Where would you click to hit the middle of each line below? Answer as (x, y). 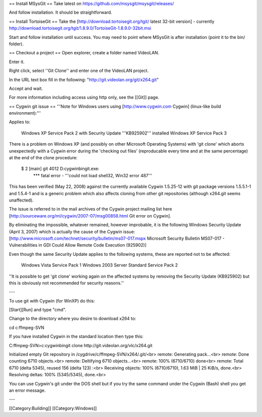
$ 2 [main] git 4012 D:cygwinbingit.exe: (60, 169)
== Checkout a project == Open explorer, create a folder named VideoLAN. (84, 53)
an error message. (27, 390)
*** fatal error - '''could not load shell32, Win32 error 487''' (93, 175)
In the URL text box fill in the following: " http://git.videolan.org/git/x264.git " (84, 80)
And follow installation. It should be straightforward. (61, 13)
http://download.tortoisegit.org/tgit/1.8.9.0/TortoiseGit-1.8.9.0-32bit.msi (80, 28)
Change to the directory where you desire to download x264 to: (73, 318)
